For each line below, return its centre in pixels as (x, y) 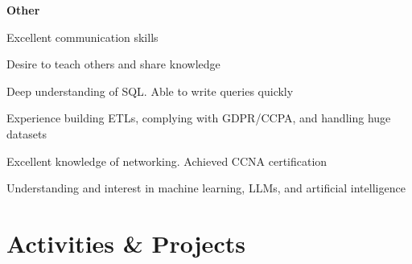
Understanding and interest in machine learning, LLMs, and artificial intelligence (206, 188)
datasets (27, 133)
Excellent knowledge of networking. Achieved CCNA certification (167, 161)
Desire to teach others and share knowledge (113, 64)
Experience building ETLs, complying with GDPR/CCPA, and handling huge (199, 118)
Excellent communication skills (82, 37)
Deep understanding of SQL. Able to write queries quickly (150, 91)
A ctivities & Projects (126, 243)
